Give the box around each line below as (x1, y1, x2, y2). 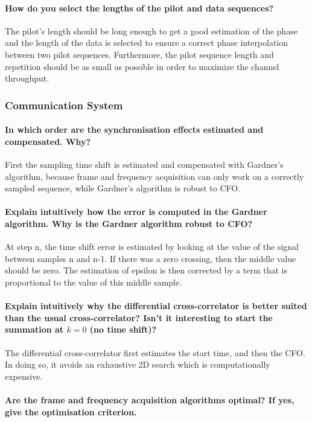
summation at (5, 323, 64, 336)
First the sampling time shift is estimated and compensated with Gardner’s (5, 158, 284, 170)
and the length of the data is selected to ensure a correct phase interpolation (5, 36, 288, 49)
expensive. (5, 369, 43, 382)
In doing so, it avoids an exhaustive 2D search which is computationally (5, 358, 270, 371)
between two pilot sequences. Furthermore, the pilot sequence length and (5, 48, 274, 60)
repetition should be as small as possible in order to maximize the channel (5, 60, 279, 72)
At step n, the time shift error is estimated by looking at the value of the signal (5, 240, 299, 253)
